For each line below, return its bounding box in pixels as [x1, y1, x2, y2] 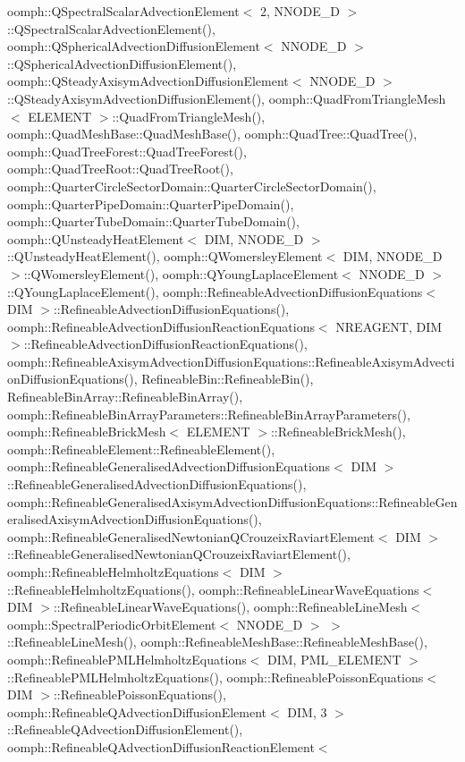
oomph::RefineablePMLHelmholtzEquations [7, 649, 247, 668]
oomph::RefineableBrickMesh [7, 422, 166, 441]
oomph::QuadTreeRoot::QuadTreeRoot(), [7, 159, 233, 178]
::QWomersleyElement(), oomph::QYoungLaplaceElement [23, 264, 339, 283]
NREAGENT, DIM [335, 317, 443, 335]
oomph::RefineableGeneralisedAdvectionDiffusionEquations [7, 457, 331, 476]
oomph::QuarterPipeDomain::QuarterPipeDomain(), [7, 194, 294, 213]
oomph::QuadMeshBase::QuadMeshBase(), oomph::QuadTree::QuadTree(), [7, 124, 418, 143]
